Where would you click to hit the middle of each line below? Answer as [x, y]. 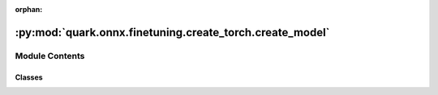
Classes [29, 77]
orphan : [29, 9]
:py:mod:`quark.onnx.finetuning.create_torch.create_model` [172, 32]
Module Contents [50, 56]
